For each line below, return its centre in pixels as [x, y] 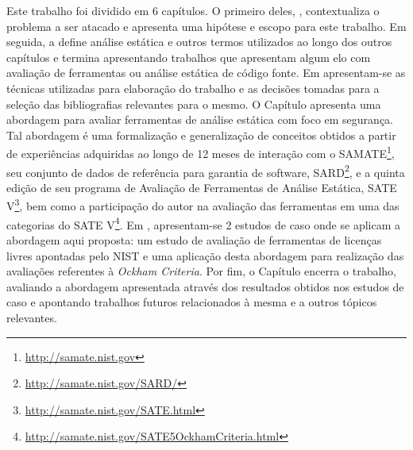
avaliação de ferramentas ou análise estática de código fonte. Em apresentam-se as [206, 73]
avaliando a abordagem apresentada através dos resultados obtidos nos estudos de [205, 286]
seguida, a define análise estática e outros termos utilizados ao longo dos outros [199, 42]
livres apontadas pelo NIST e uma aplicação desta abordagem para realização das [205, 255]
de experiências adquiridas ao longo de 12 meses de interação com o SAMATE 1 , [201, 152]
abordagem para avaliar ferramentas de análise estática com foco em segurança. [200, 119]
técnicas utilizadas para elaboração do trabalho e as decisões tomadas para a [193, 88]
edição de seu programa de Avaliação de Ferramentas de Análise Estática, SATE [202, 187]
